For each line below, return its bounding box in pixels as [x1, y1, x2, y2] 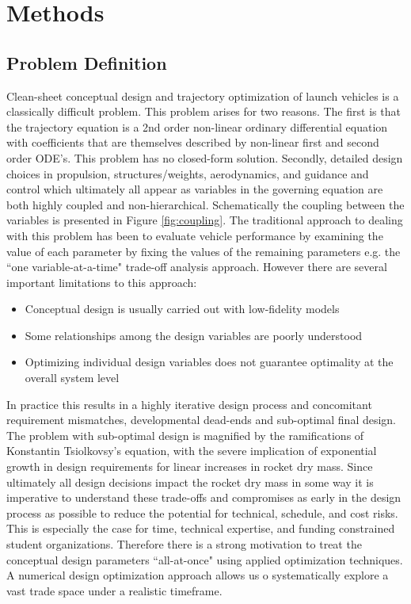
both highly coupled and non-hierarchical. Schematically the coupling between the [6, 196, 405, 212]
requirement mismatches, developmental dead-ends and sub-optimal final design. [6, 411, 397, 428]
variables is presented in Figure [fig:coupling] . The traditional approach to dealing [6, 212, 403, 228]
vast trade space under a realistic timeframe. [6, 582, 223, 598]
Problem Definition [6, 50, 167, 75]
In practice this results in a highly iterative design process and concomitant [6, 396, 372, 412]
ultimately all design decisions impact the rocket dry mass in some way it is [6, 473, 374, 490]
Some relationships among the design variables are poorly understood [25, 327, 363, 343]
